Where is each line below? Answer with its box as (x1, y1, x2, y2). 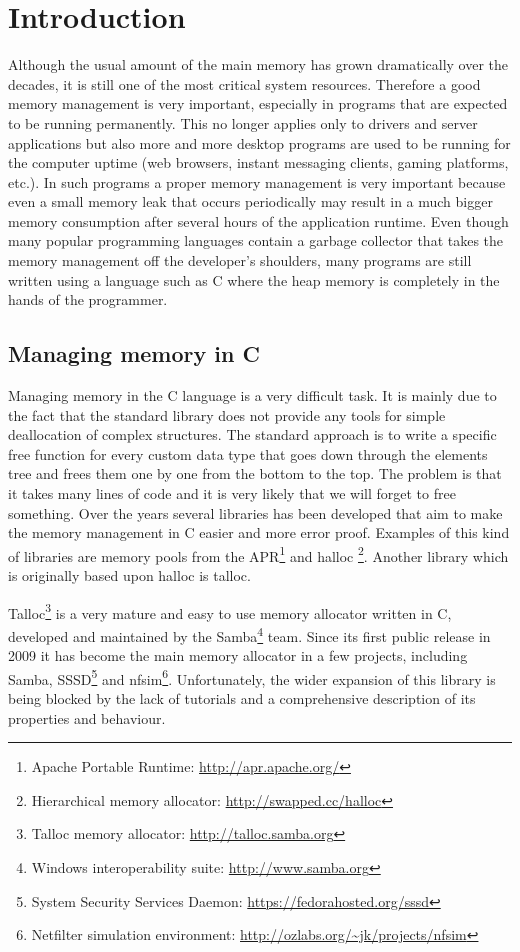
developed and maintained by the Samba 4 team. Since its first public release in (8, 622, 491, 646)
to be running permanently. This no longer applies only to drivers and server (8, 112, 478, 133)
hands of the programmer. (8, 289, 168, 310)
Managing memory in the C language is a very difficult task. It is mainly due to (8, 385, 497, 406)
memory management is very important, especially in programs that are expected (8, 93, 508, 114)
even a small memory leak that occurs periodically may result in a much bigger (8, 191, 493, 212)
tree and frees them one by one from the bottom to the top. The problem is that (8, 463, 502, 484)
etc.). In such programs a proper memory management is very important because (8, 171, 506, 192)
